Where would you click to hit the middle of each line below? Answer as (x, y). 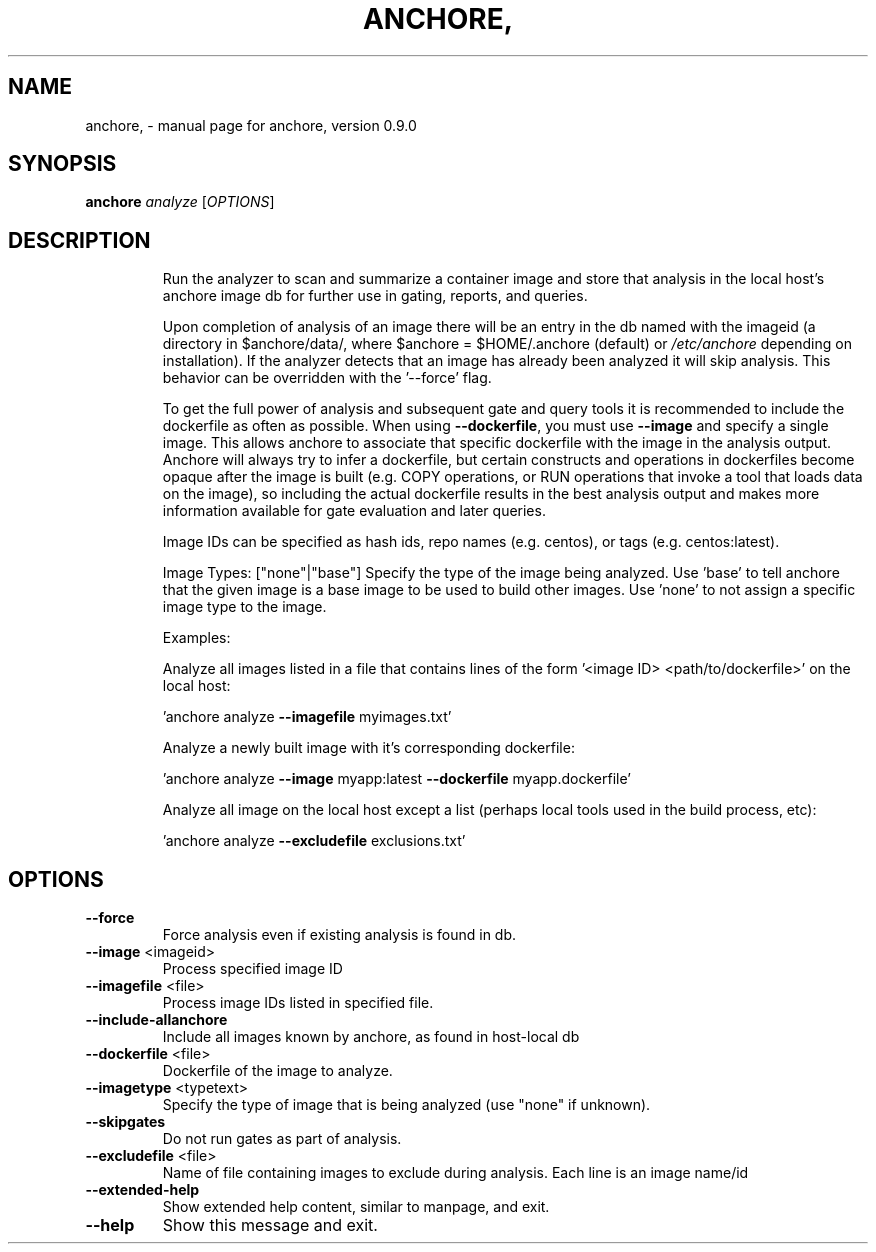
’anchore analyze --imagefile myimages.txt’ (307, 717)
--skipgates (125, 1122)
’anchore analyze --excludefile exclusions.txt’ (314, 841)
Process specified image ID (252, 969)
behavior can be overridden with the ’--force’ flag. (327, 378)
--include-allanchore (156, 1020)
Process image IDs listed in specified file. (298, 1003)
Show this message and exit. (270, 1225)
